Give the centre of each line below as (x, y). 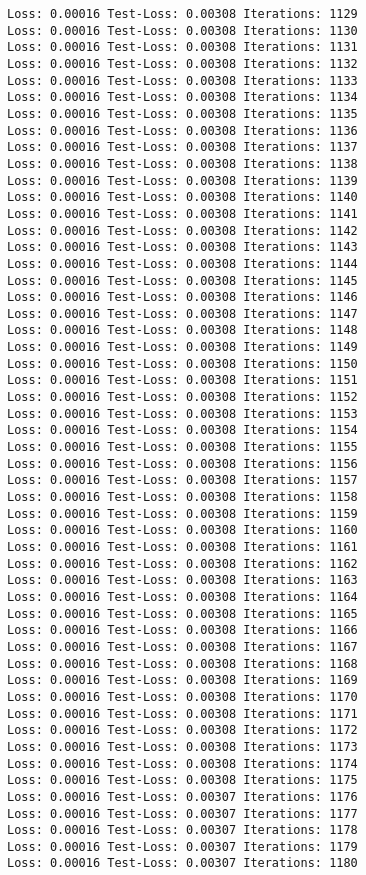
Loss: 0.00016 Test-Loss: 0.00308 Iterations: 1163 (182, 580)
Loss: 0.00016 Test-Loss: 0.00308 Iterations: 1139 (182, 180)
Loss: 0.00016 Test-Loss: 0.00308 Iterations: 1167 (182, 646)
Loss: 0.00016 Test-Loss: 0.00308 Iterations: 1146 (182, 297)
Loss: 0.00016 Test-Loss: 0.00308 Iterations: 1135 (182, 113)
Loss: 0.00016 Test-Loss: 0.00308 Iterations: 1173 (182, 746)
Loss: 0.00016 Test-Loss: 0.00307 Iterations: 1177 (182, 813)
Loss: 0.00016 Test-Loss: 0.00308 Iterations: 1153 (182, 413)
